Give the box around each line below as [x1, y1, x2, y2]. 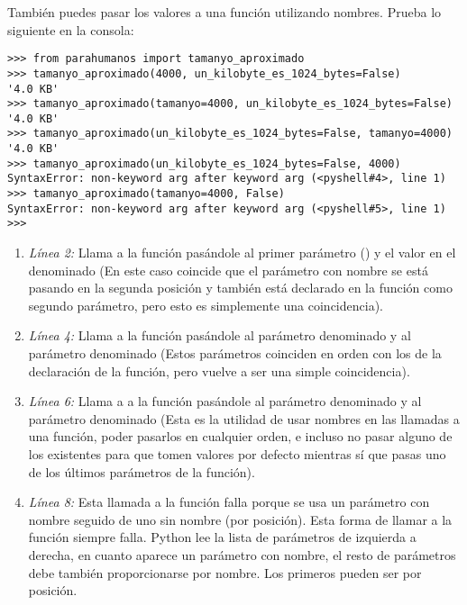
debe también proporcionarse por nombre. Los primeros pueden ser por [28, 563, 422, 582]
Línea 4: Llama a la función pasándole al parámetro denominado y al [28, 326, 411, 345]
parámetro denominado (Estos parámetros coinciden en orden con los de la [28, 344, 442, 363]
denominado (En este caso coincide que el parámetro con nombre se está [28, 260, 428, 279]
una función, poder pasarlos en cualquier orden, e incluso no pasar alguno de [28, 427, 453, 446]
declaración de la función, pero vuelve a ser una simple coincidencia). [28, 361, 410, 380]
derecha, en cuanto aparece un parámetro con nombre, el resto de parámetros [28, 545, 456, 564]
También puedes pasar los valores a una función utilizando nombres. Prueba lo [7, 3, 442, 21]
